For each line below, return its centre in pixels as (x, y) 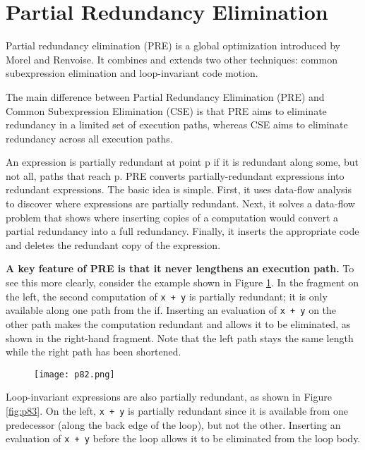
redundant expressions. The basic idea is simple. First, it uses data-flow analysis (179, 189)
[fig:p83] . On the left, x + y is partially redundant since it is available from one (177, 410)
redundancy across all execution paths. (89, 138)
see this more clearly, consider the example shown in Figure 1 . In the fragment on (182, 282)
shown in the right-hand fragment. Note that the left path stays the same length (180, 337)
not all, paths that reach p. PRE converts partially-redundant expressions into (175, 175)
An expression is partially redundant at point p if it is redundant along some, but (182, 162)
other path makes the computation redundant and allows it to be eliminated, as (178, 323)
